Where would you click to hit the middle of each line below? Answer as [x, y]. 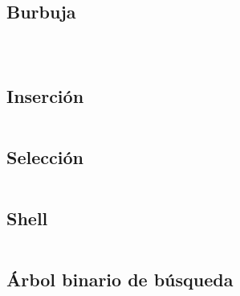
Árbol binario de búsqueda [120, 280]
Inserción [45, 95]
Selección [45, 156]
